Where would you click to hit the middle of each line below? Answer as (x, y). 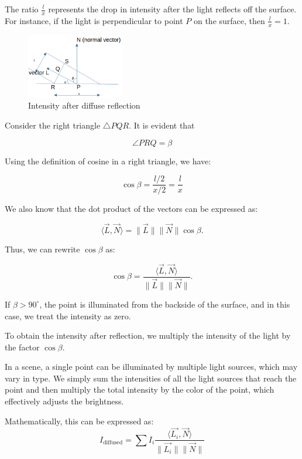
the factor (22, 347)
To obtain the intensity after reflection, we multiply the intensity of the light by (148, 335)
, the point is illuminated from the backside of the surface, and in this (165, 304)
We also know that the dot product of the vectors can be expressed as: (131, 209)
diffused (113, 443)
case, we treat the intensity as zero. (68, 315)
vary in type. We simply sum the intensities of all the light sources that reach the (151, 378)
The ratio (22, 9)
